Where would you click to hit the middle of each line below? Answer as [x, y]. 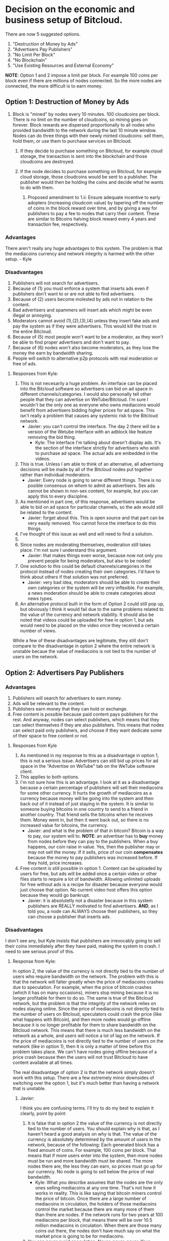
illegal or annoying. [32, 315]
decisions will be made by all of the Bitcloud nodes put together [86, 470]
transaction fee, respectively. [58, 224]
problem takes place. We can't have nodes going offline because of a [85, 1052]
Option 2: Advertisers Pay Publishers [65, 672]
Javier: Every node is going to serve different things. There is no [94, 480]
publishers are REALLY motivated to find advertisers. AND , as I [93, 906]
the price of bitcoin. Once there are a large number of [91, 1198]
